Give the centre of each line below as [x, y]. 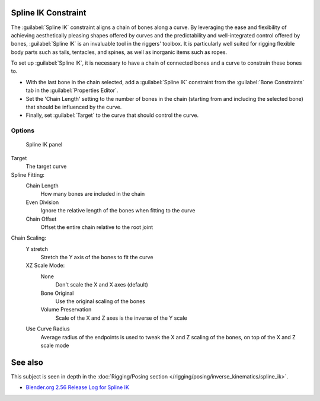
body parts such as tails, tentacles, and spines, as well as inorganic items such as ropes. [119, 52]
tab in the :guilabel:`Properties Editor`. [72, 90]
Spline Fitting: [28, 174]
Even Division [42, 202]
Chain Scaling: [29, 238]
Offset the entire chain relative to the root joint [97, 227]
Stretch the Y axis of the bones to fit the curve [97, 257]
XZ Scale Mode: [45, 265]
